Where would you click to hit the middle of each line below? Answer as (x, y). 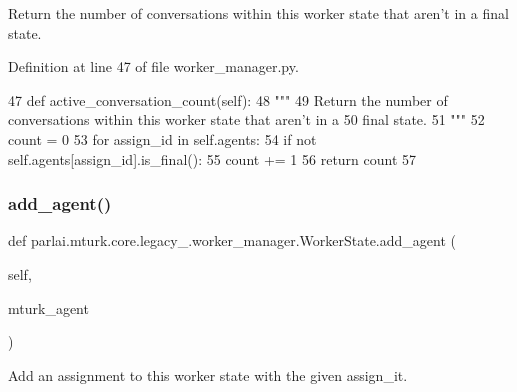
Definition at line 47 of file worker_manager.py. (153, 66)
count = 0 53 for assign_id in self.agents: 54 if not (162, 138)
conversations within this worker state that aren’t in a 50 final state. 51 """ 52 (246, 119)
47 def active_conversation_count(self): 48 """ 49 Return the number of (228, 99)
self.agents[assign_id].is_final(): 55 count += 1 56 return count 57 (212, 158)
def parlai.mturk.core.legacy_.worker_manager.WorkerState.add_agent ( (232, 240)
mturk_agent (48, 307)
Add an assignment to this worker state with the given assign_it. (208, 374)
